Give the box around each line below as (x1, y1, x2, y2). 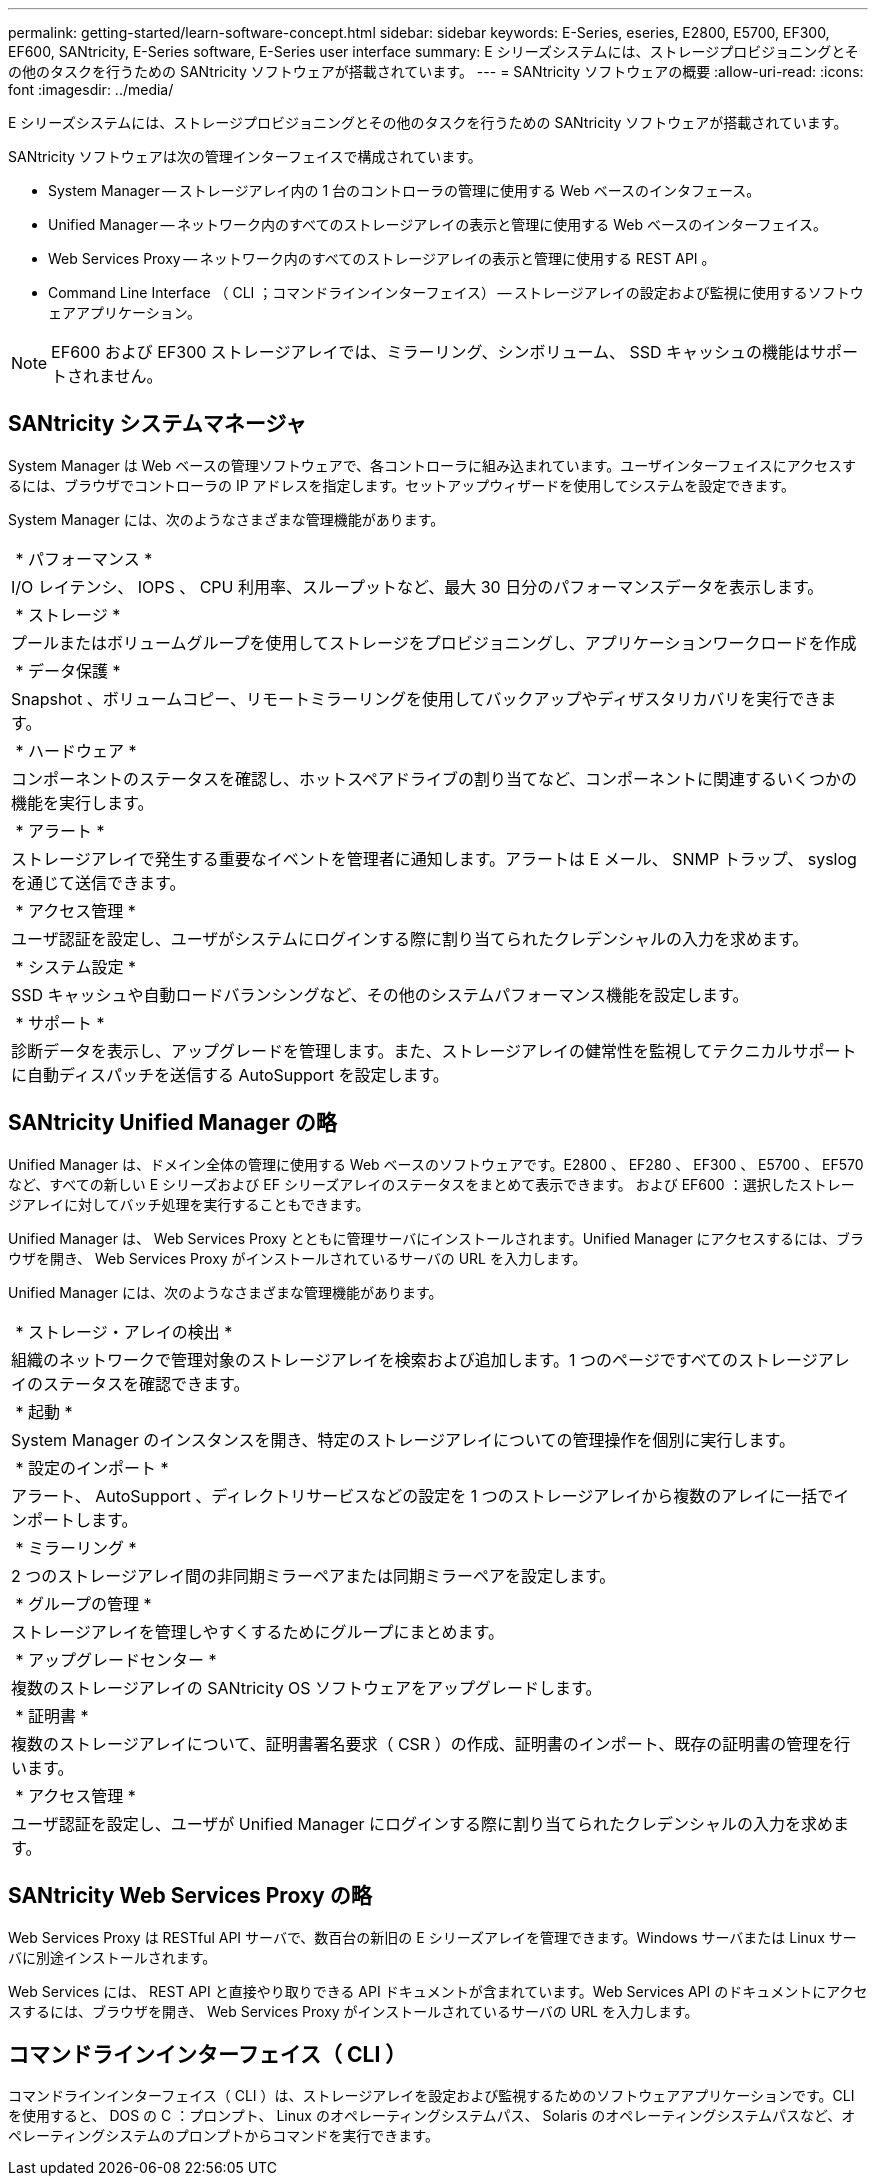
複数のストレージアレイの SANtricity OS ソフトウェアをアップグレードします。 (11, 1677, 602, 1698)
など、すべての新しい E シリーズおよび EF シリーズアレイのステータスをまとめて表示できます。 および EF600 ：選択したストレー (8, 1175, 855, 1193)
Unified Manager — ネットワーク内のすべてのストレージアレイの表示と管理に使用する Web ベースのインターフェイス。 (48, 216, 827, 233)
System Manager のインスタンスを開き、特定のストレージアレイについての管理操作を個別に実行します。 (11, 1429, 796, 1450)
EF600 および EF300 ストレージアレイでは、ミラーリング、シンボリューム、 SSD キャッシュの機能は (51, 342, 811, 362)
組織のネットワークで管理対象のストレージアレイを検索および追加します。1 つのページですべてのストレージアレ (11, 1349, 850, 1370)
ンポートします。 (11, 1509, 138, 1530)
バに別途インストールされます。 (8, 1948, 217, 1966)
